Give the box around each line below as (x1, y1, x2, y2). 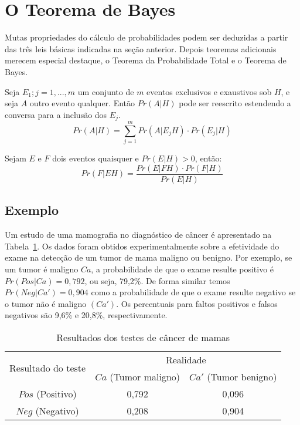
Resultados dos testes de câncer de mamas (56, 330, 230, 344)
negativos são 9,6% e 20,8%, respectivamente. (5, 309, 168, 321)
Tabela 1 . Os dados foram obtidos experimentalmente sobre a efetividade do (5, 240, 279, 252)
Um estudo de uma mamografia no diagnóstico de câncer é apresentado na (5, 228, 272, 241)
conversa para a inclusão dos (5, 108, 107, 120)
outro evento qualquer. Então (29, 97, 135, 109)
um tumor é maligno (5, 262, 79, 275)
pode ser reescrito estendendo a (179, 97, 291, 109)
